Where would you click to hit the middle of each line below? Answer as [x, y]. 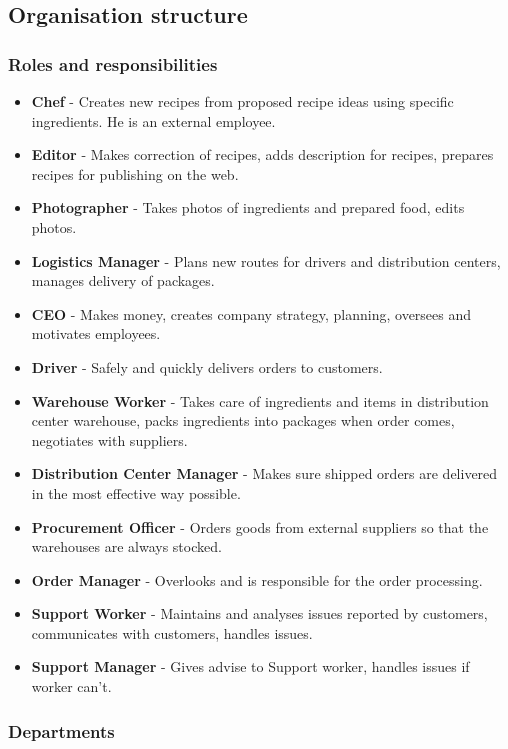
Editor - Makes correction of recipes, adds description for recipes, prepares [262, 154]
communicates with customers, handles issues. [172, 632]
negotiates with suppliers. [109, 439]
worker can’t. [71, 686]
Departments [61, 730]
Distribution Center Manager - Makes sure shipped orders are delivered [264, 473]
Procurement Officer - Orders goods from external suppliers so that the [260, 526]
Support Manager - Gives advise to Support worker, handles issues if [250, 666]
